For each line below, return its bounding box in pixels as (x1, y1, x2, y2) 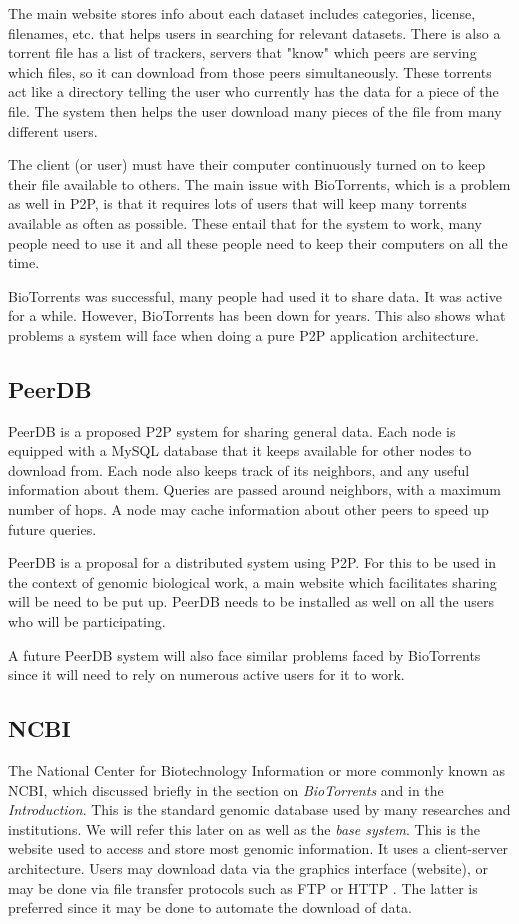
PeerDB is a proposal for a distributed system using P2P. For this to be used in (8, 552, 497, 573)
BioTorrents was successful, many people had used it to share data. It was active (8, 285, 502, 306)
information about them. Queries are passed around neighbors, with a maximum (8, 479, 501, 500)
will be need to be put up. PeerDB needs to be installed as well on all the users (8, 591, 494, 612)
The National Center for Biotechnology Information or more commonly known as (8, 760, 506, 781)
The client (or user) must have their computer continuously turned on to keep (8, 154, 486, 175)
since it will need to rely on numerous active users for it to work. (8, 664, 405, 685)
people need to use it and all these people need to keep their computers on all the (8, 232, 508, 253)
